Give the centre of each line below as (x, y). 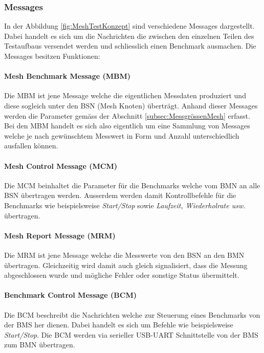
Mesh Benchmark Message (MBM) (68, 76)
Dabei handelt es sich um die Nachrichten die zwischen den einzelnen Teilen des (129, 36)
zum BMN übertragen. (40, 345)
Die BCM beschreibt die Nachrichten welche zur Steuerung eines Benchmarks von (132, 314)
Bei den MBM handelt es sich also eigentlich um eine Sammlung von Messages (127, 126)
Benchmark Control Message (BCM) (70, 295)
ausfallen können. (31, 146)
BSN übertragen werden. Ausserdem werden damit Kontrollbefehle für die (120, 195)
